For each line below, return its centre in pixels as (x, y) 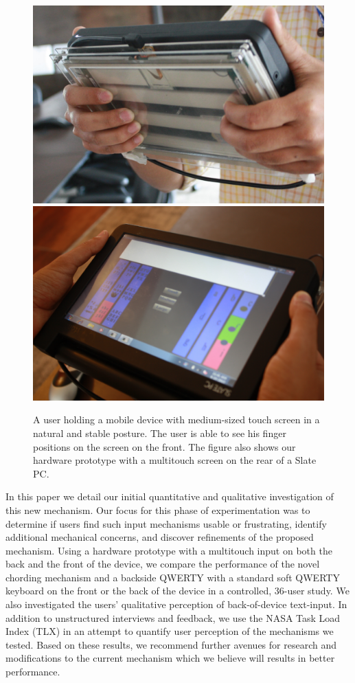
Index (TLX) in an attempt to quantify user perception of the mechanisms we (170, 631)
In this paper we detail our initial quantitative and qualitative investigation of (170, 496)
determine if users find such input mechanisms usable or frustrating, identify (166, 523)
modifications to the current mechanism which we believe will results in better (170, 658)
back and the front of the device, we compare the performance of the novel (163, 564)
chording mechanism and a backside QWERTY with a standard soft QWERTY (173, 577)
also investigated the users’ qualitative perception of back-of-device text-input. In (176, 604)
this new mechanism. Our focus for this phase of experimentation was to (158, 510)
